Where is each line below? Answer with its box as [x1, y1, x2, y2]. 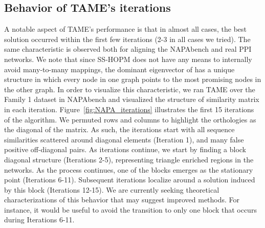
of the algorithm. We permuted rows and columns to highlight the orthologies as [4, 114, 256, 125]
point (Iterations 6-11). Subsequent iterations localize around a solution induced [4, 174, 255, 185]
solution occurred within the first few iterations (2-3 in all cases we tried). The [4, 33, 251, 44]
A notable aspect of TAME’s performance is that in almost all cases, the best [4, 24, 247, 34]
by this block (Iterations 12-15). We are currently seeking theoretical [4, 184, 219, 195]
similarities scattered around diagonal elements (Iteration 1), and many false [4, 134, 244, 144]
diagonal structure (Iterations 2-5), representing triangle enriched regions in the [4, 154, 254, 164]
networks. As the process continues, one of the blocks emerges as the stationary [4, 164, 253, 175]
